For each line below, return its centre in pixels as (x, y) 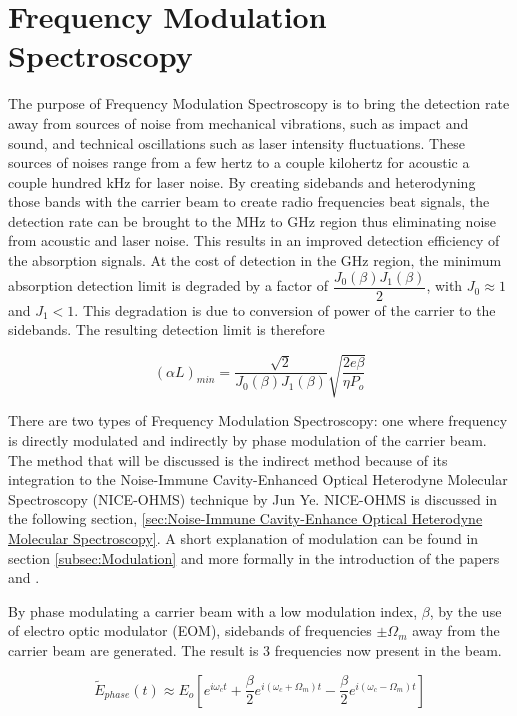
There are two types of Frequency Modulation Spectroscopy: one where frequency (258, 420)
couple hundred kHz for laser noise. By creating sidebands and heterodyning (242, 181)
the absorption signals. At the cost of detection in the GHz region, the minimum (255, 260)
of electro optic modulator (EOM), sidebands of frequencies (190, 630)
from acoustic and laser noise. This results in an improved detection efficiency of (254, 240)
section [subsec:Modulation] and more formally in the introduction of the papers (254, 557)
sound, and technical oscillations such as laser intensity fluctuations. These (236, 142)
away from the (456, 630)
